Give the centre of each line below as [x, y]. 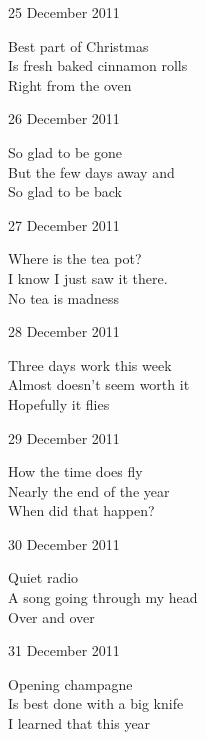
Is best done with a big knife [96, 703]
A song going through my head [103, 597]
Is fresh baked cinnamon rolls [98, 65]
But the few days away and [91, 171]
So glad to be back [65, 191]
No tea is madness [64, 297]
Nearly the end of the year [89, 490]
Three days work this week [90, 364]
